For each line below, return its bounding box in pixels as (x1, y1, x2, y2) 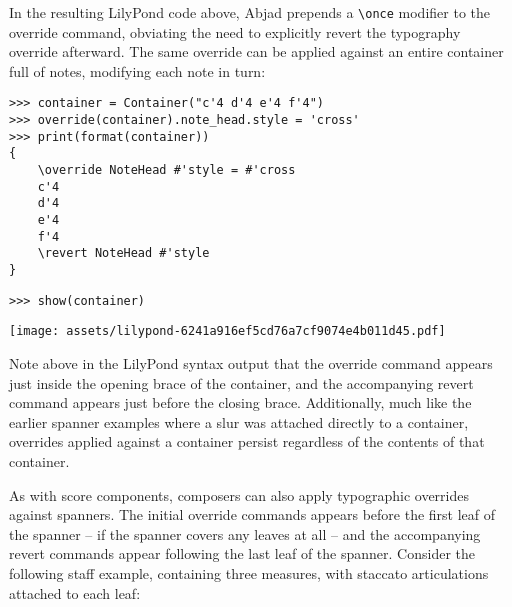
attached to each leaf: (9, 582, 141, 603)
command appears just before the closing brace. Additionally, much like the (9, 392, 472, 413)
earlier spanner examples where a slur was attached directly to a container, (9, 411, 469, 432)
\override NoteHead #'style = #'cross (37, 163, 296, 178)
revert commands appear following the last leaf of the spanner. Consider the (9, 543, 476, 564)
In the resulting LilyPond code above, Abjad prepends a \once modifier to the (9, 2, 491, 22)
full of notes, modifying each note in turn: (9, 60, 266, 81)
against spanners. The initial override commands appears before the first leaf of (9, 504, 496, 525)
